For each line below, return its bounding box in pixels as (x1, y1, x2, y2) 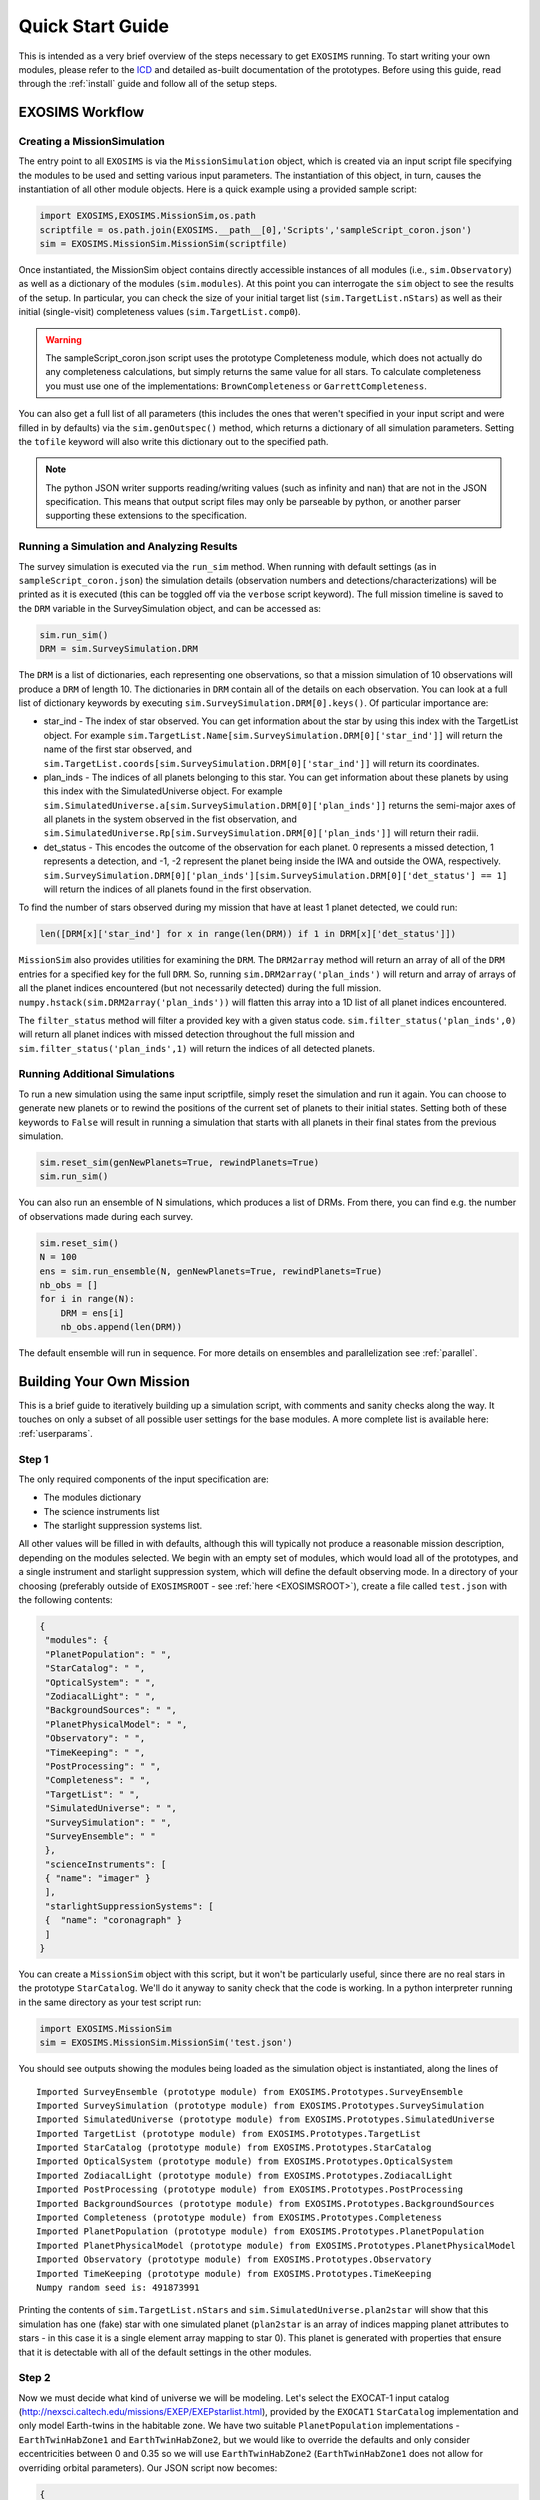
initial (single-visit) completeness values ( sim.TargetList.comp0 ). (18, 306, 301, 318)
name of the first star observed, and (43, 743, 192, 755)
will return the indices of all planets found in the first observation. (43, 883, 312, 895)
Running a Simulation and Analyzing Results (18, 540, 238, 554)
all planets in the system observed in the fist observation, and (43, 813, 297, 825)
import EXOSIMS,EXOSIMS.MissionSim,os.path (39, 210, 257, 222)
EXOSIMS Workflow (18, 104, 145, 121)
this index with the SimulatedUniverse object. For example (43, 785, 283, 797)
